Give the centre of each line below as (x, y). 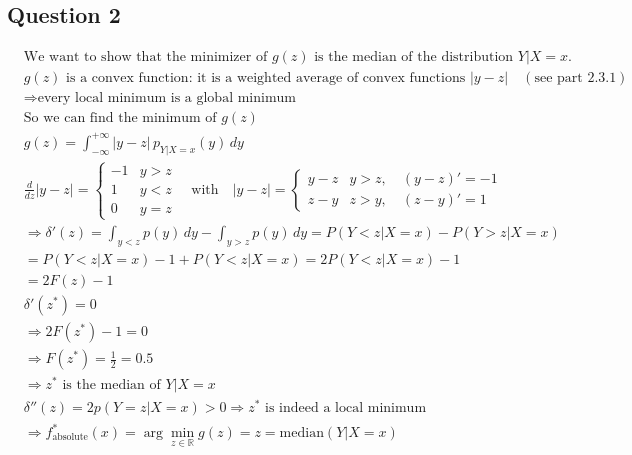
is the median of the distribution (414, 57)
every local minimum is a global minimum (167, 98)
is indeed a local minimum (346, 408)
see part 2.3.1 (575, 78)
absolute (70, 437)
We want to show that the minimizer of (145, 57)
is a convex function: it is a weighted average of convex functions (266, 78)
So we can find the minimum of (120, 118)
